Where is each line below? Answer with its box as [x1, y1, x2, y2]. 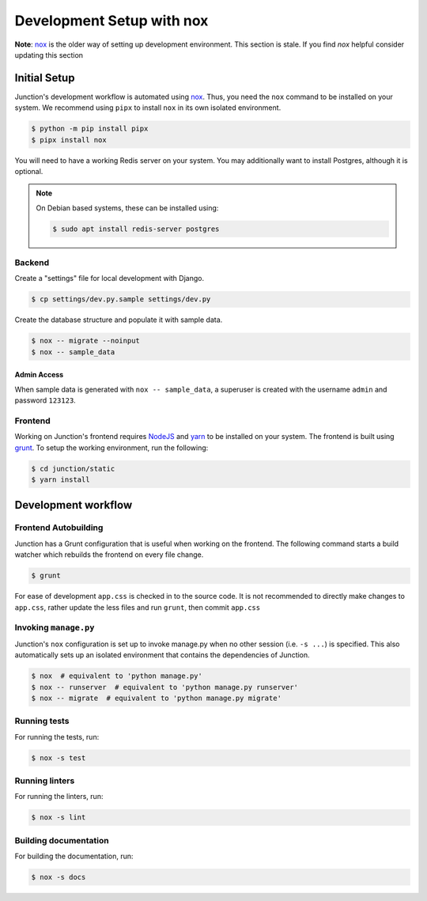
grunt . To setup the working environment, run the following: [14, 443, 209, 452]
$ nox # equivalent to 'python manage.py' [31, 672, 203, 680]
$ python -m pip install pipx [31, 124, 149, 134]
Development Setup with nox [14, 12, 209, 29]
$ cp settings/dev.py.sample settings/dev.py [31, 295, 211, 304]
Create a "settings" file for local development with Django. [14, 274, 205, 283]
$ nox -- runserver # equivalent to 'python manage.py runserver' [31, 683, 299, 691]
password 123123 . [14, 396, 77, 405]
